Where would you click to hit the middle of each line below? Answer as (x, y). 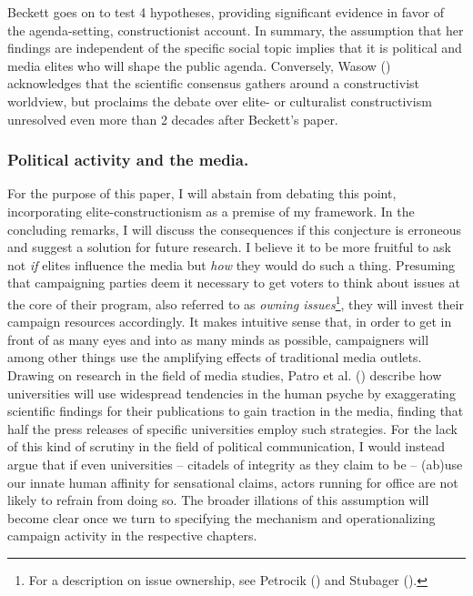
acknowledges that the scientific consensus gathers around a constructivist (213, 83)
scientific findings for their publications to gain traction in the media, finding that (236, 411)
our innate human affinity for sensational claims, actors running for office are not (233, 482)
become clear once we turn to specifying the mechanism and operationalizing (221, 517)
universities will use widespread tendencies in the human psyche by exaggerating (231, 393)
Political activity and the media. (128, 160)
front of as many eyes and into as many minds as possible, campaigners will (218, 339)
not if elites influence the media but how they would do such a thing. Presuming (231, 264)
